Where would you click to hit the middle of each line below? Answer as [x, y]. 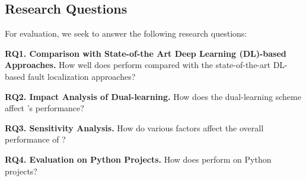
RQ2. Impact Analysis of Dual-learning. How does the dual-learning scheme [153, 96]
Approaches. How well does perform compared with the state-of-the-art [138, 65]
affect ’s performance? [44, 108]
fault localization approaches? [82, 76]
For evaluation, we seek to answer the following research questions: [126, 33]
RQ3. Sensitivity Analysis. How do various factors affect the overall [134, 127]
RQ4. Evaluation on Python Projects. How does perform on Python [138, 159]
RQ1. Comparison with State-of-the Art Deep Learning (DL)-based [146, 53]
